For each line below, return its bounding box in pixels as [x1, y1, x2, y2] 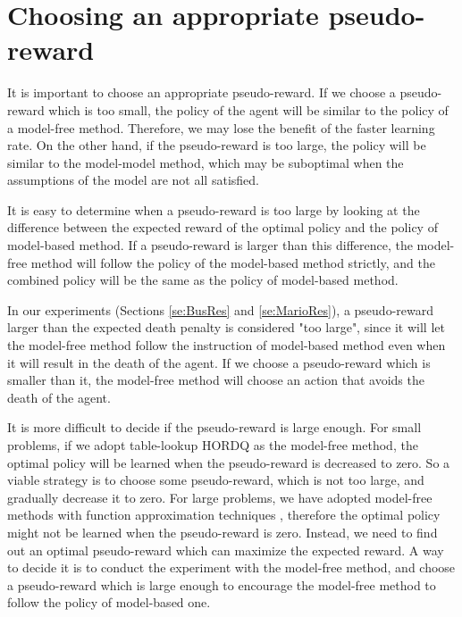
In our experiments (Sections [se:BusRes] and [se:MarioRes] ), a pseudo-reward [7, 300, 434, 319]
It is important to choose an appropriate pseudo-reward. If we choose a [7, 83, 396, 102]
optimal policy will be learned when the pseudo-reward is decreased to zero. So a [7, 453, 450, 471]
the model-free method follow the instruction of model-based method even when [7, 336, 446, 354]
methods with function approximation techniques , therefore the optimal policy [7, 505, 441, 524]
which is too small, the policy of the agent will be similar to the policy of [48, 100, 449, 119]
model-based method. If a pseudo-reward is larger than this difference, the [7, 236, 413, 254]
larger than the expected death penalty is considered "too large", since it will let [7, 318, 445, 337]
